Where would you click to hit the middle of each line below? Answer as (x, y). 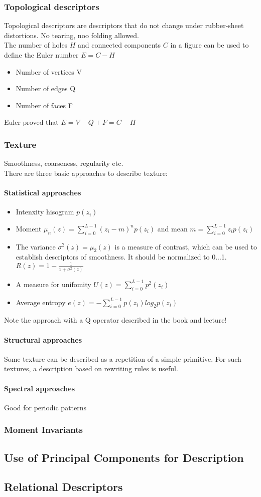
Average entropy (41, 302)
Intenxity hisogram (45, 212)
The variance (36, 246)
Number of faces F (44, 105)
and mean (172, 228)
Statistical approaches (43, 192)
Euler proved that (31, 122)
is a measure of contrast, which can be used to (186, 246)
